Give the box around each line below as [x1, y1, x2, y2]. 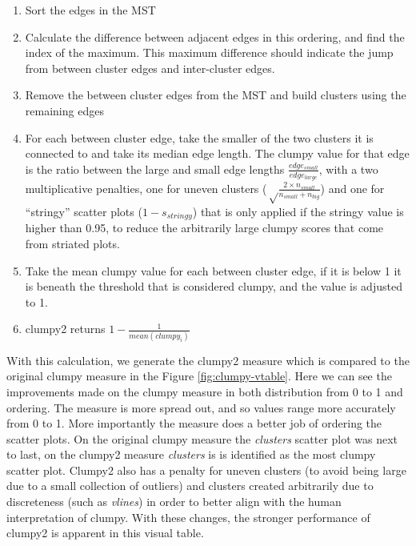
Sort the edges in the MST [25, 2, 156, 18]
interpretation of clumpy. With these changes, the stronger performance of [6, 508, 370, 525]
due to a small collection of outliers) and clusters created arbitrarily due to [6, 477, 374, 494]
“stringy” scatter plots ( [25, 203, 142, 219]
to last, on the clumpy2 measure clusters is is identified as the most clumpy [6, 446, 376, 463]
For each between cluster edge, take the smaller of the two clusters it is [25, 129, 374, 146]
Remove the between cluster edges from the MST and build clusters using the [25, 86, 406, 103]
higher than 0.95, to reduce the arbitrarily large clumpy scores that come [25, 219, 384, 236]
